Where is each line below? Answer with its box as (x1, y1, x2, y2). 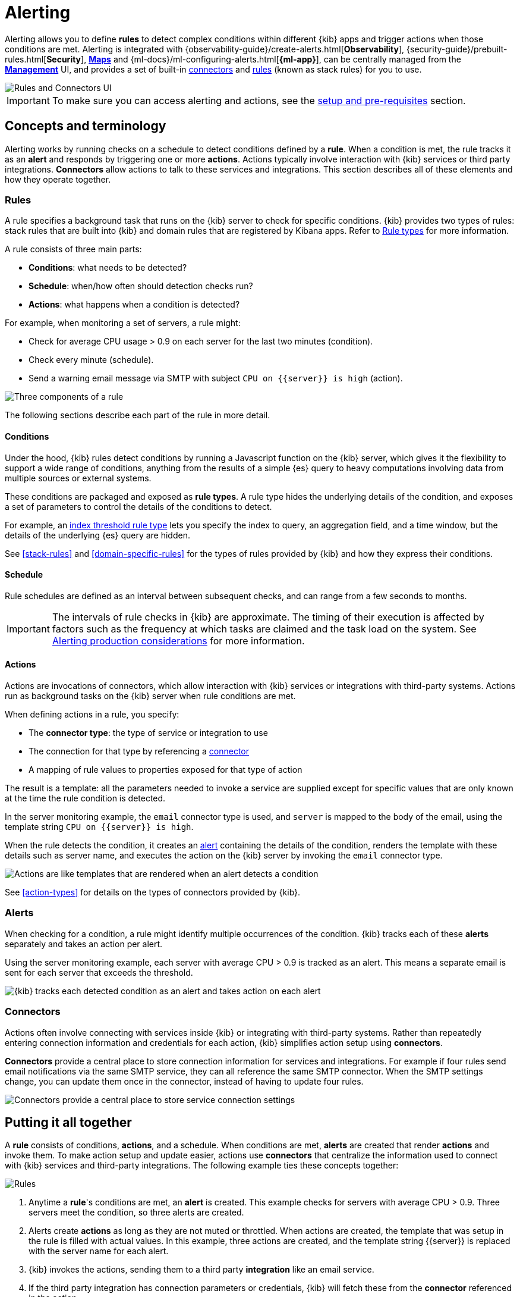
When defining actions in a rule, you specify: (5, 709, 179, 719)
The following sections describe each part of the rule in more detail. (5, 410, 270, 421)
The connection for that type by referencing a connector (29, 746, 250, 756)
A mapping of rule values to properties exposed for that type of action (29, 765, 302, 775)
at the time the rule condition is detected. (5, 793, 166, 803)
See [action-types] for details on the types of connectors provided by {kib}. (5, 887, 301, 897)
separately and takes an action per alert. (5, 938, 163, 949)
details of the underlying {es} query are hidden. (5, 530, 190, 540)
